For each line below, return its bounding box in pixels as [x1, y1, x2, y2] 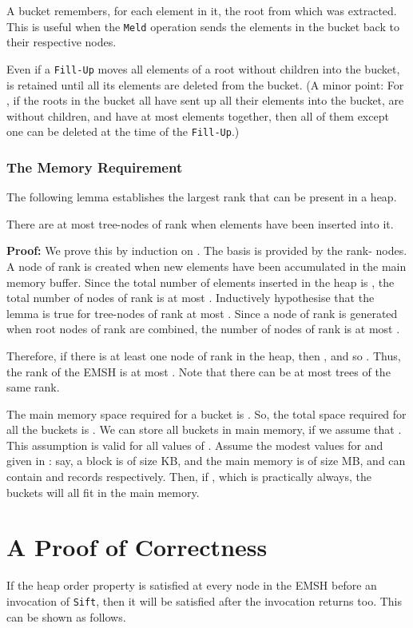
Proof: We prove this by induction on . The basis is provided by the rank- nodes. [6, 242, 407, 259]
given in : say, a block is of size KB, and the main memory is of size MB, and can [6, 452, 406, 469]
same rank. [6, 379, 60, 395]
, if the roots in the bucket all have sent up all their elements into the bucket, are [6, 92, 404, 109]
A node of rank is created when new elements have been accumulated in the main [6, 257, 407, 274]
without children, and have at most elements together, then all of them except [6, 107, 389, 124]
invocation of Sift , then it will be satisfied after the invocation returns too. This [6, 592, 402, 609]
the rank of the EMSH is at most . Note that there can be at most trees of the [6, 363, 391, 380]
